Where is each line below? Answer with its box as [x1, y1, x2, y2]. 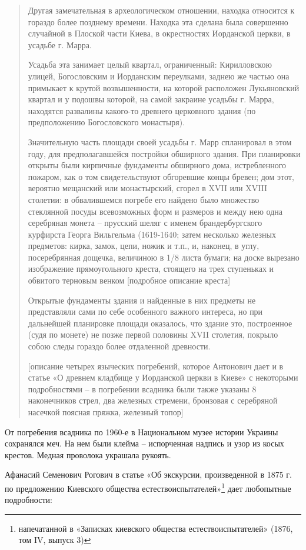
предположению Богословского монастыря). [28, 116, 185, 128]
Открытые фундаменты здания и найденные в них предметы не [28, 294, 256, 306]
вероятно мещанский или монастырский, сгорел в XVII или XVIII [28, 182, 268, 194]
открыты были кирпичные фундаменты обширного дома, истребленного [28, 159, 287, 171]
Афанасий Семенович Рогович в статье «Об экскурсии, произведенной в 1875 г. [5, 468, 292, 481]
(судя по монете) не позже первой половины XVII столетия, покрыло [28, 328, 278, 341]
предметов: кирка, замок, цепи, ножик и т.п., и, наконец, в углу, [28, 239, 260, 252]
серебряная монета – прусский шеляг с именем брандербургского [28, 216, 262, 229]
